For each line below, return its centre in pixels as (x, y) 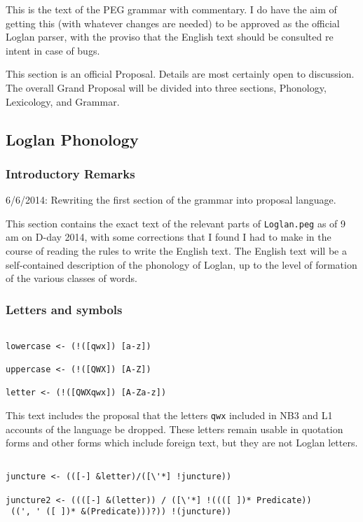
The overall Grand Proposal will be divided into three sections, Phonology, (166, 87)
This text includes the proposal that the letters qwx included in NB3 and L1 (169, 415)
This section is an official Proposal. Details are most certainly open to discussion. (180, 74)
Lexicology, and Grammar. (63, 101)
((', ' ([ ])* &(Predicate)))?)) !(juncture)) (121, 512)
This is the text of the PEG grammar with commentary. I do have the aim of (171, 9)
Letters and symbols (64, 309)
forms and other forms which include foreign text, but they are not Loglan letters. (182, 443)
